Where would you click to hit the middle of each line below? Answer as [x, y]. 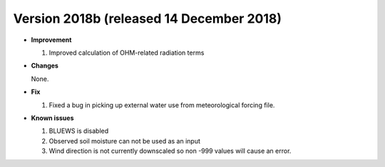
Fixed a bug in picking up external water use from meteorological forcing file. [162, 105]
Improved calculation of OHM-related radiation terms [127, 53]
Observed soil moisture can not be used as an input [125, 141]
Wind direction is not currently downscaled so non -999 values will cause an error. [170, 151]
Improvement [51, 40]
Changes [45, 66]
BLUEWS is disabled [79, 131]
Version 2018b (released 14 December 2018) [147, 18]
